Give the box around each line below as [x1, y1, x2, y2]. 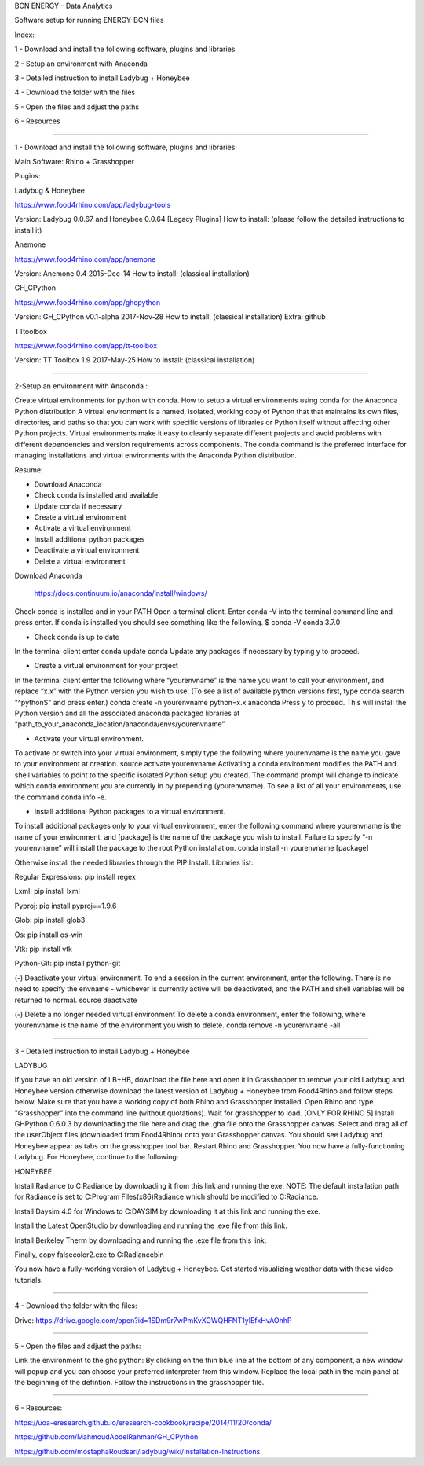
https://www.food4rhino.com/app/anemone [14, 254, 156, 263]
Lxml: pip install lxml [14, 887, 80, 896]
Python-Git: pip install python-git [14, 959, 121, 968]
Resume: [14, 465, 43, 475]
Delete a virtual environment [34, 557, 126, 566]
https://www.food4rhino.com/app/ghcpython [14, 297, 161, 307]
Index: [14, 30, 35, 39]
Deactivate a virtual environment [34, 546, 140, 555]
